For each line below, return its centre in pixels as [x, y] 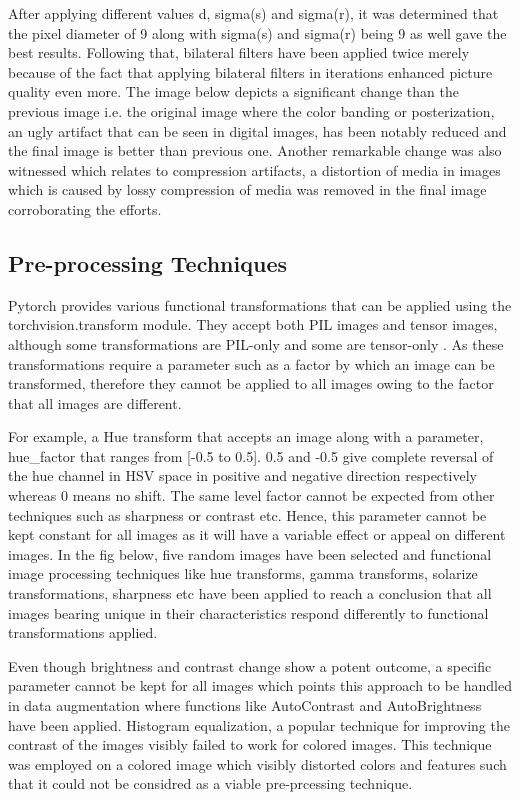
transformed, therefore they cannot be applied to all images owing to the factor [251, 383]
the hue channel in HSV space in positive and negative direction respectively [242, 475]
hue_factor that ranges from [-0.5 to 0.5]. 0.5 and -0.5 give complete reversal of [251, 455]
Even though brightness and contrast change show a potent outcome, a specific [250, 665]
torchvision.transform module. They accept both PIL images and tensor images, [253, 324]
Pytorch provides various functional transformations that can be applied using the [260, 304]
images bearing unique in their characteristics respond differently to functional [248, 612]
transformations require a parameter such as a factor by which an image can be [251, 363]
